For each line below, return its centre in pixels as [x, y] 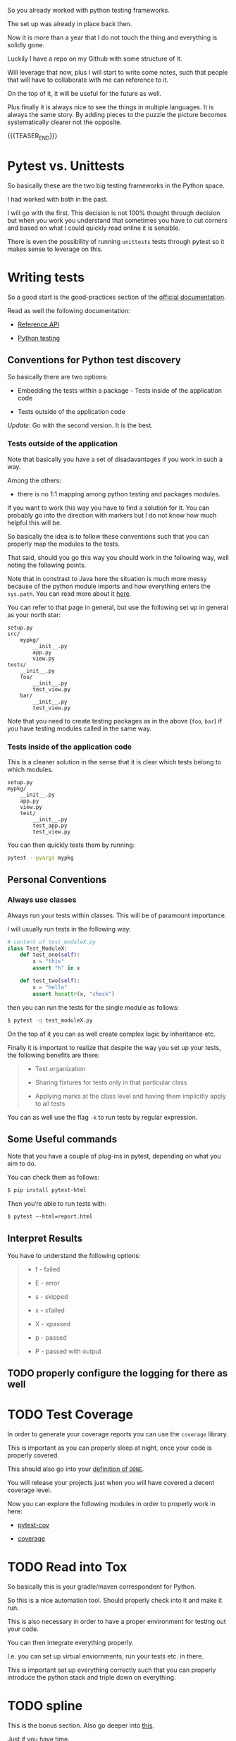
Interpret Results [45, 1239]
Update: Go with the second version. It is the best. [80, 425]
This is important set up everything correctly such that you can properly [112, 1670]
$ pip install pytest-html [47, 1190]
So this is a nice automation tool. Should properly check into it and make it [115, 1601]
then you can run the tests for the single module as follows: [93, 1007]
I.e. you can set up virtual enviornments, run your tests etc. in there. [106, 1656]
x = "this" [49, 962]
